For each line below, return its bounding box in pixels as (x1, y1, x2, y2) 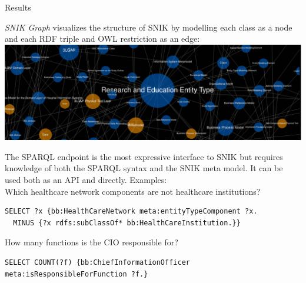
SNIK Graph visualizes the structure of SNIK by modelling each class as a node (5, 21, 292, 33)
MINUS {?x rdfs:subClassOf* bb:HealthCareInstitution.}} (13, 218, 241, 227)
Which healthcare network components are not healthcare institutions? (5, 185, 261, 197)
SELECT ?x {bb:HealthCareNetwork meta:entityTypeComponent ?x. (5, 207, 258, 216)
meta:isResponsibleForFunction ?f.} (5, 269, 148, 278)
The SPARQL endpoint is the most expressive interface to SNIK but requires (5, 150, 283, 162)
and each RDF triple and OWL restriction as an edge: (5, 32, 200, 45)
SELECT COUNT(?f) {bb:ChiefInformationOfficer (5, 258, 190, 267)
